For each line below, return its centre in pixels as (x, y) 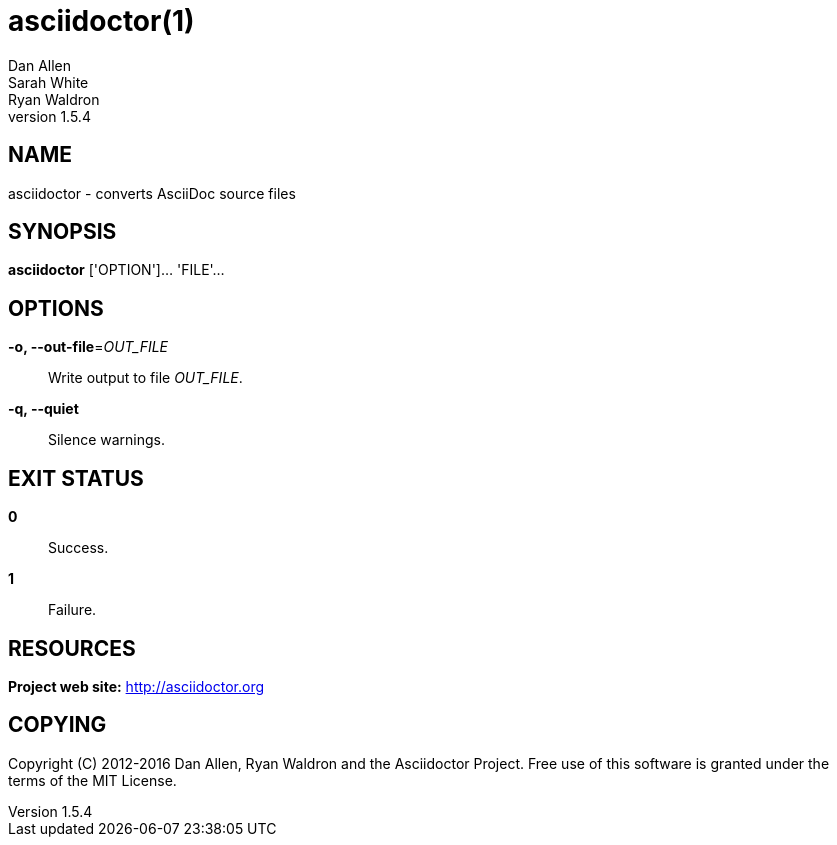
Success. (78, 548)
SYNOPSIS (62, 232)
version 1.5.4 (49, 116)
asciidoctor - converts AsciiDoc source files (152, 193)
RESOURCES (72, 648)
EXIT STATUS (76, 478)
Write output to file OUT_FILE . (145, 378)
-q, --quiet (43, 409)
